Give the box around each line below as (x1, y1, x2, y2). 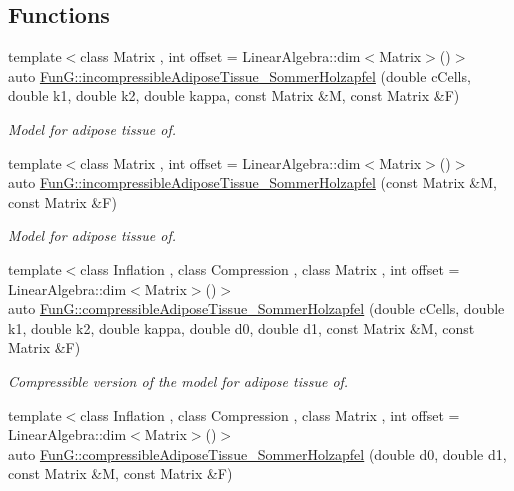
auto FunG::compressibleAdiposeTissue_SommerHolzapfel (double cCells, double (8, 298, 505, 319)
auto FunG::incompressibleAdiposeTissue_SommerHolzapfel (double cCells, (8, 65, 471, 86)
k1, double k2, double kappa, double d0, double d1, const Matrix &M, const (8, 317, 475, 338)
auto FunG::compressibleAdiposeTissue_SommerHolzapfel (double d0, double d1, (8, 443, 507, 464)
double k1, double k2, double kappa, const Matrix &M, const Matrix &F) (8, 85, 460, 106)
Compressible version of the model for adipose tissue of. (8, 370, 349, 391)
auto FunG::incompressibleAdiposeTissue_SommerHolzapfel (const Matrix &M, (8, 172, 497, 193)
